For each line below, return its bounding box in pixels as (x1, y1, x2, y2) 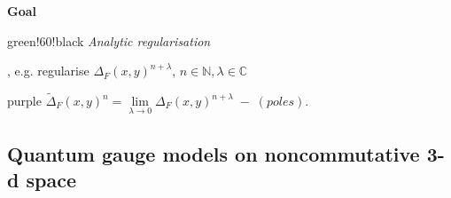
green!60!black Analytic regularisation (7, 31, 211, 50)
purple (7, 91, 42, 109)
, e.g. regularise (7, 61, 89, 80)
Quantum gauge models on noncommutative (7, 139, 420, 167)
